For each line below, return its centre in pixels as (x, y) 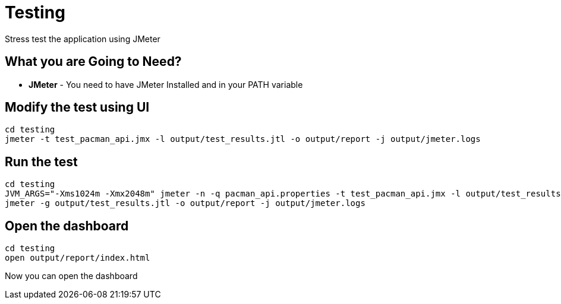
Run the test (41, 161)
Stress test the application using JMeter (83, 39)
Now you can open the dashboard (71, 276)
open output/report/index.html (78, 258)
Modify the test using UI (77, 107)
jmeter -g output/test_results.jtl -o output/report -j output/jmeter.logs (185, 203)
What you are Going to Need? (93, 62)
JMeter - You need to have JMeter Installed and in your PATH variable (166, 84)
